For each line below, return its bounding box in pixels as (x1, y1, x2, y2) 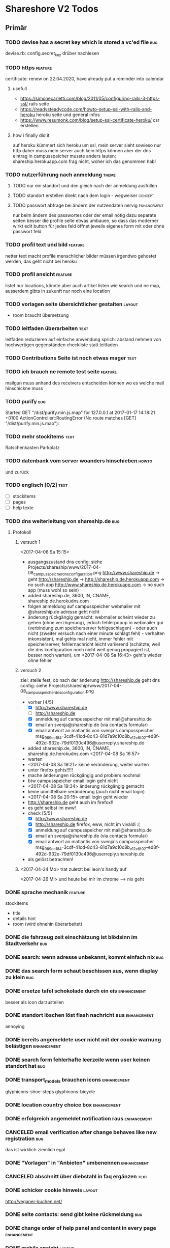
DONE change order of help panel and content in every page (5, 1225, 156, 1232)
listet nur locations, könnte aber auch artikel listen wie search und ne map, (5, 282, 161, 288)
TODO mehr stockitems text (5, 433, 75, 440)
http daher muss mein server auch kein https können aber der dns (12, 147, 151, 153)
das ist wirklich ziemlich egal (5, 1147, 65, 1153)
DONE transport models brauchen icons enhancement (5, 1076, 130, 1084)
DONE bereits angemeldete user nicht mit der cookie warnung (5, 1036, 161, 1043)
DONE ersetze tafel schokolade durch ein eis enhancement (5, 987, 146, 994)
